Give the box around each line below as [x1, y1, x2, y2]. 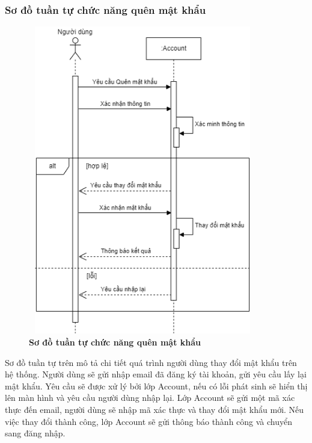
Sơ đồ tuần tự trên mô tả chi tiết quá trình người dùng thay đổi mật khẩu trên [5, 356, 297, 368]
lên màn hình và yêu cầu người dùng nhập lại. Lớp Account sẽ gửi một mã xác [5, 391, 295, 404]
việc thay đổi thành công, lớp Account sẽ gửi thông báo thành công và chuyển [5, 415, 293, 427]
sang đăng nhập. [5, 427, 66, 439]
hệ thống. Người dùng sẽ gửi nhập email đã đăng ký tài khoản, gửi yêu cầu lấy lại [5, 368, 307, 380]
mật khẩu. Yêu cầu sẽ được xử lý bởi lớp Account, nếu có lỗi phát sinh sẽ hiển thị [5, 379, 308, 392]
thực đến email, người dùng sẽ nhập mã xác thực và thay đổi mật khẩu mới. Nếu [5, 403, 304, 416]
